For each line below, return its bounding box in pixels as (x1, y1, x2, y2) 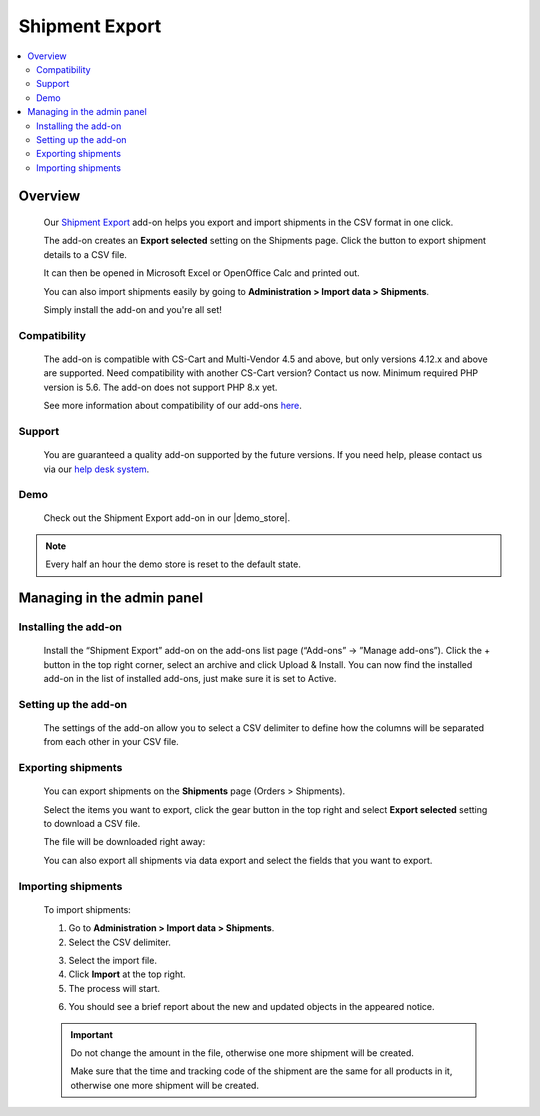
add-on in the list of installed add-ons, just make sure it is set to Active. (43, 672, 337, 684)
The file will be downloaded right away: (43, 836, 206, 848)
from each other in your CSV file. (43, 736, 179, 748)
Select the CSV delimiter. (68, 936, 172, 948)
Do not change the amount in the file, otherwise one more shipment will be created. (70, 1046, 415, 1059)
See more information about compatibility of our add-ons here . (43, 400, 302, 412)
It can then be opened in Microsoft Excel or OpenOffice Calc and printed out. (43, 267, 360, 279)
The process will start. (68, 982, 160, 994)
